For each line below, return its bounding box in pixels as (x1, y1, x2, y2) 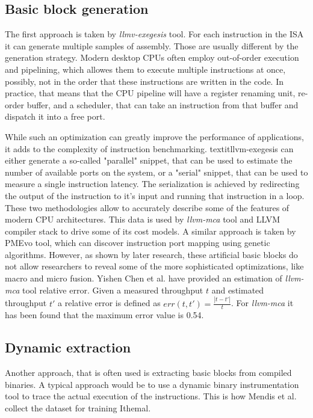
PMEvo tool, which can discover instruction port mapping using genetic (5, 236, 270, 249)
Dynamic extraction (5, 338, 131, 357)
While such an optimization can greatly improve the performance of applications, (5, 130, 304, 143)
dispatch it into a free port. (5, 110, 105, 123)
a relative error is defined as (58, 297, 161, 309)
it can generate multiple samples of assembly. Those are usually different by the (5, 39, 299, 52)
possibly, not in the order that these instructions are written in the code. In (5, 75, 284, 87)
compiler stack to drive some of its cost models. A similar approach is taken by (5, 224, 296, 237)
